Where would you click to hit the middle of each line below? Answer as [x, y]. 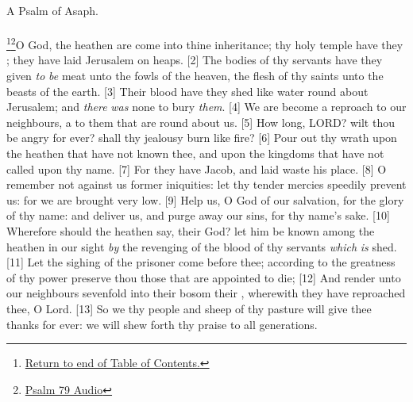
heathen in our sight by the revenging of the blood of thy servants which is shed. [202, 246]
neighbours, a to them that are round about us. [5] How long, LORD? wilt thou [201, 122]
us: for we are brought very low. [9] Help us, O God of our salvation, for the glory [205, 199]
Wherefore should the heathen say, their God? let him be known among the [191, 230]
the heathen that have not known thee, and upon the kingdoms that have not [195, 153]
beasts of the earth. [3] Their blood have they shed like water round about [187, 91]
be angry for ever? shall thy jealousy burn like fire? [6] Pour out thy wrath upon [202, 138]
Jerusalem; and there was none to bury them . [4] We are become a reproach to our [206, 107]
